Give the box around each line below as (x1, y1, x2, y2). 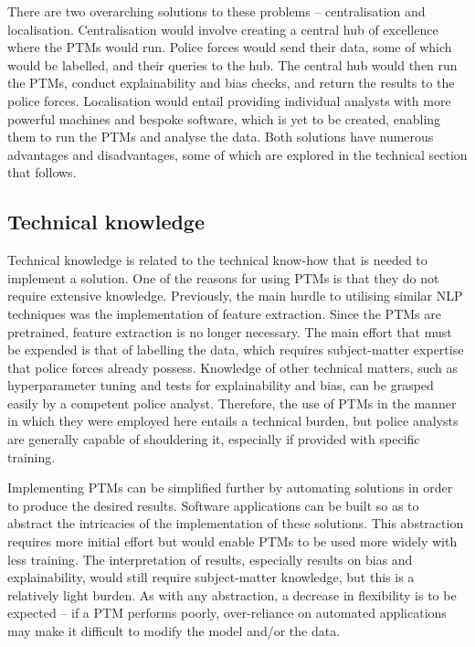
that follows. (7, 163, 77, 182)
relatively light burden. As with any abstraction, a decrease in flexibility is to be (7, 585, 457, 604)
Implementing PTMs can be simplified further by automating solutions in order (7, 478, 453, 497)
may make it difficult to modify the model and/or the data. (7, 621, 341, 641)
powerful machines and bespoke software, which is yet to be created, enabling (7, 109, 441, 128)
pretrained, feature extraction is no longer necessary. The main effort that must (7, 322, 452, 341)
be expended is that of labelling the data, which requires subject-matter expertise (7, 340, 464, 359)
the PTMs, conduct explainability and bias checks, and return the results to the (7, 73, 455, 92)
